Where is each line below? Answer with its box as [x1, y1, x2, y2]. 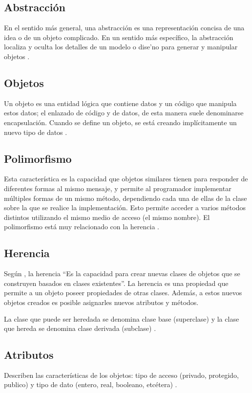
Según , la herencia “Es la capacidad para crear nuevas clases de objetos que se [4, 268, 240, 279]
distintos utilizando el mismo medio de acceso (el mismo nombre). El [4, 212, 210, 222]
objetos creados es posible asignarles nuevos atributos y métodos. [4, 297, 199, 307]
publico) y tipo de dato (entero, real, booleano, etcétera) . [4, 379, 177, 390]
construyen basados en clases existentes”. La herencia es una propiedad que [4, 278, 229, 288]
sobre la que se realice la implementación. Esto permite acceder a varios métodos [4, 202, 246, 213]
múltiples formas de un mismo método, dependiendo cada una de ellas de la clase [4, 193, 247, 203]
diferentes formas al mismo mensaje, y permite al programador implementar [4, 183, 231, 193]
